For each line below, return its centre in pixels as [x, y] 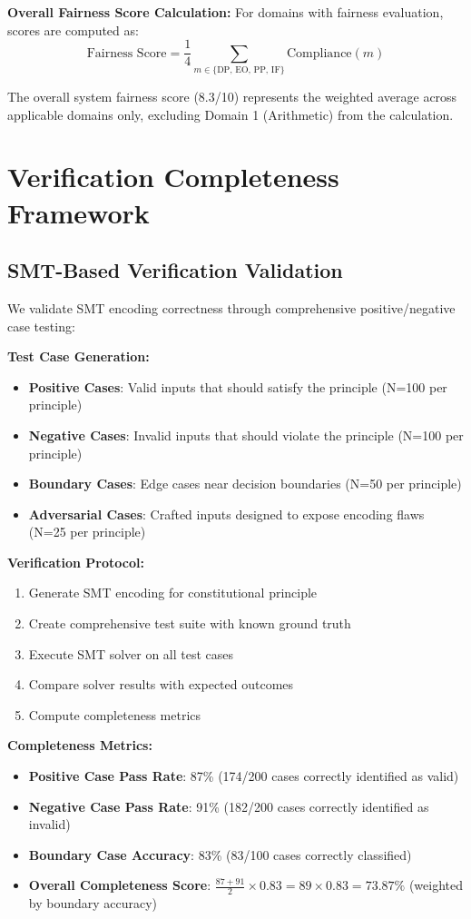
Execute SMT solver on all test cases [131, 653]
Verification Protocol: [76, 562]
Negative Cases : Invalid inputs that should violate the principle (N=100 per [246, 435]
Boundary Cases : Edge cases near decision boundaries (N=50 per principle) [245, 484]
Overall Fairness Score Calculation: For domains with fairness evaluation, [226, 12]
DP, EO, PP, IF [249, 69]
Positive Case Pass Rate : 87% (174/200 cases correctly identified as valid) [244, 776]
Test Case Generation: [78, 356]
